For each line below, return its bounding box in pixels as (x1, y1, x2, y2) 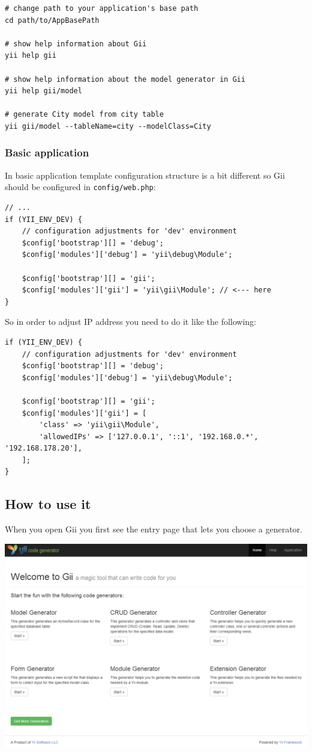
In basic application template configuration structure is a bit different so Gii (5, 168, 285, 181)
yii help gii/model (5, 87, 82, 96)
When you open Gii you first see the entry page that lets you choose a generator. (5, 523, 302, 535)
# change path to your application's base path (5, 4, 199, 13)
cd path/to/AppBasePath (5, 16, 100, 25)
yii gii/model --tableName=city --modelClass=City (5, 122, 211, 131)
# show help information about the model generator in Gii (5, 75, 245, 84)
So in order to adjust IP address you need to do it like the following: (5, 315, 257, 328)
